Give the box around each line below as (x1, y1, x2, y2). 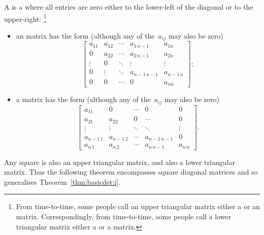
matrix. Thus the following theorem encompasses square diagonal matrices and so (4, 166, 258, 177)
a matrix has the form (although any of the (16, 94, 151, 105)
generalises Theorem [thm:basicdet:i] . (4, 176, 120, 187)
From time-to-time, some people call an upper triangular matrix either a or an (16, 201, 260, 212)
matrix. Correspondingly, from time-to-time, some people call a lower (16, 211, 232, 222)
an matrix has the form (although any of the (16, 30, 155, 41)
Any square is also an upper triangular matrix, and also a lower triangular (4, 156, 235, 167)
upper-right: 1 (4, 12, 47, 24)
